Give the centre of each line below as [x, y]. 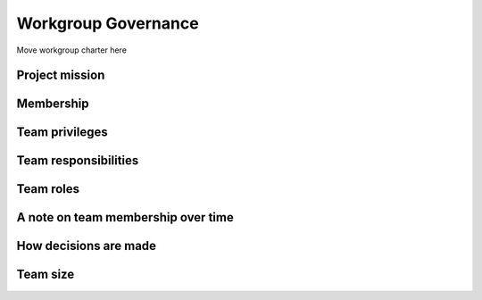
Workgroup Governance [108, 23]
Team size [46, 275]
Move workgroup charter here [71, 50]
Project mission [61, 75]
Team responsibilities [78, 161]
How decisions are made [86, 246]
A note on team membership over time [125, 217]
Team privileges [62, 133]
